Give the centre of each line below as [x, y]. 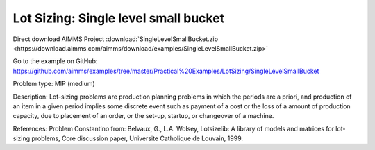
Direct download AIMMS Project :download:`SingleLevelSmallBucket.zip [116, 39]
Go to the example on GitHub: [55, 61]
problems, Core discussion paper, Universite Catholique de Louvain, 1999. [137, 138]
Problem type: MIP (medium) [54, 84]
